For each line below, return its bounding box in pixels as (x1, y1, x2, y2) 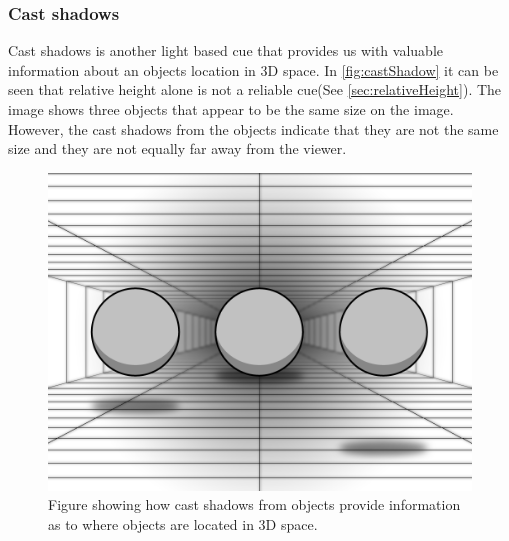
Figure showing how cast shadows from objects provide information (48, 494, 461, 515)
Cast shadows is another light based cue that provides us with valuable (8, 40, 443, 61)
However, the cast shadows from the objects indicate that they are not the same (8, 118, 499, 139)
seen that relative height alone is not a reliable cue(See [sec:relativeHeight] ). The (8, 79, 502, 100)
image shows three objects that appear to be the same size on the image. (8, 99, 454, 119)
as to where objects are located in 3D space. (48, 513, 318, 534)
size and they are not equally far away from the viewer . (8, 138, 347, 159)
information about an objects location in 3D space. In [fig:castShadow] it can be (8, 59, 499, 80)
